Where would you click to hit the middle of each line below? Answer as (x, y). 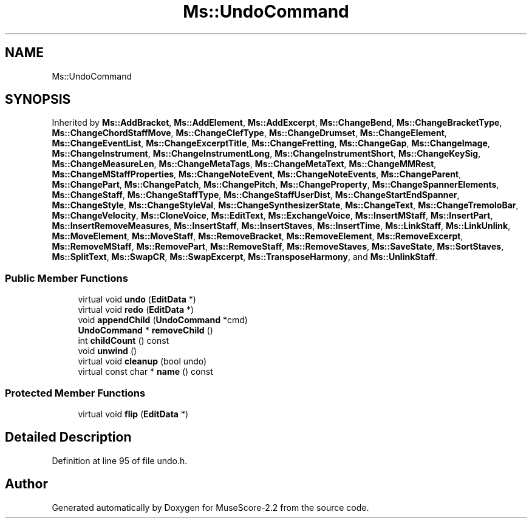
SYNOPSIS (38, 100)
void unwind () (107, 351)
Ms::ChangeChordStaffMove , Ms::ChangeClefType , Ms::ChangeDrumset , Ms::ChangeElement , (249, 133)
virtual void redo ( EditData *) (136, 310)
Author (26, 484)
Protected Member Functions (75, 393)
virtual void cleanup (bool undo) (142, 361)
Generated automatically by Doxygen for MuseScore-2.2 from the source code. (210, 507)
